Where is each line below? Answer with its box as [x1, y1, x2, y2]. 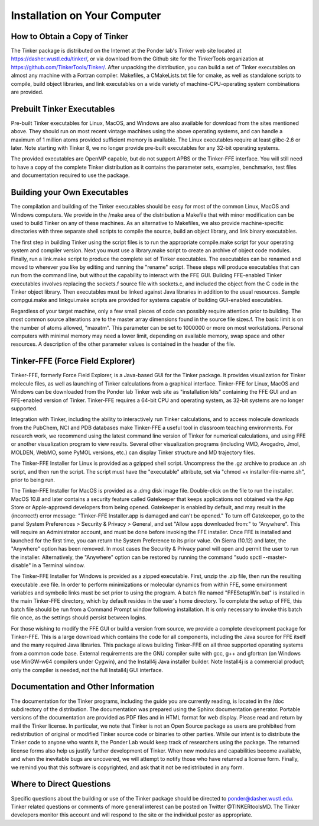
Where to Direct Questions [11, 779, 111, 789]
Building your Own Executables [11, 187, 129, 198]
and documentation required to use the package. [11, 172, 130, 179]
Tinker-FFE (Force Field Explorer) [11, 356, 135, 367]
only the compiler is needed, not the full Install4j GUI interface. [11, 666, 164, 673]
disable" [11, 561, 31, 568]
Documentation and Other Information [11, 682, 155, 692]
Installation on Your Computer [11, 9, 161, 22]
